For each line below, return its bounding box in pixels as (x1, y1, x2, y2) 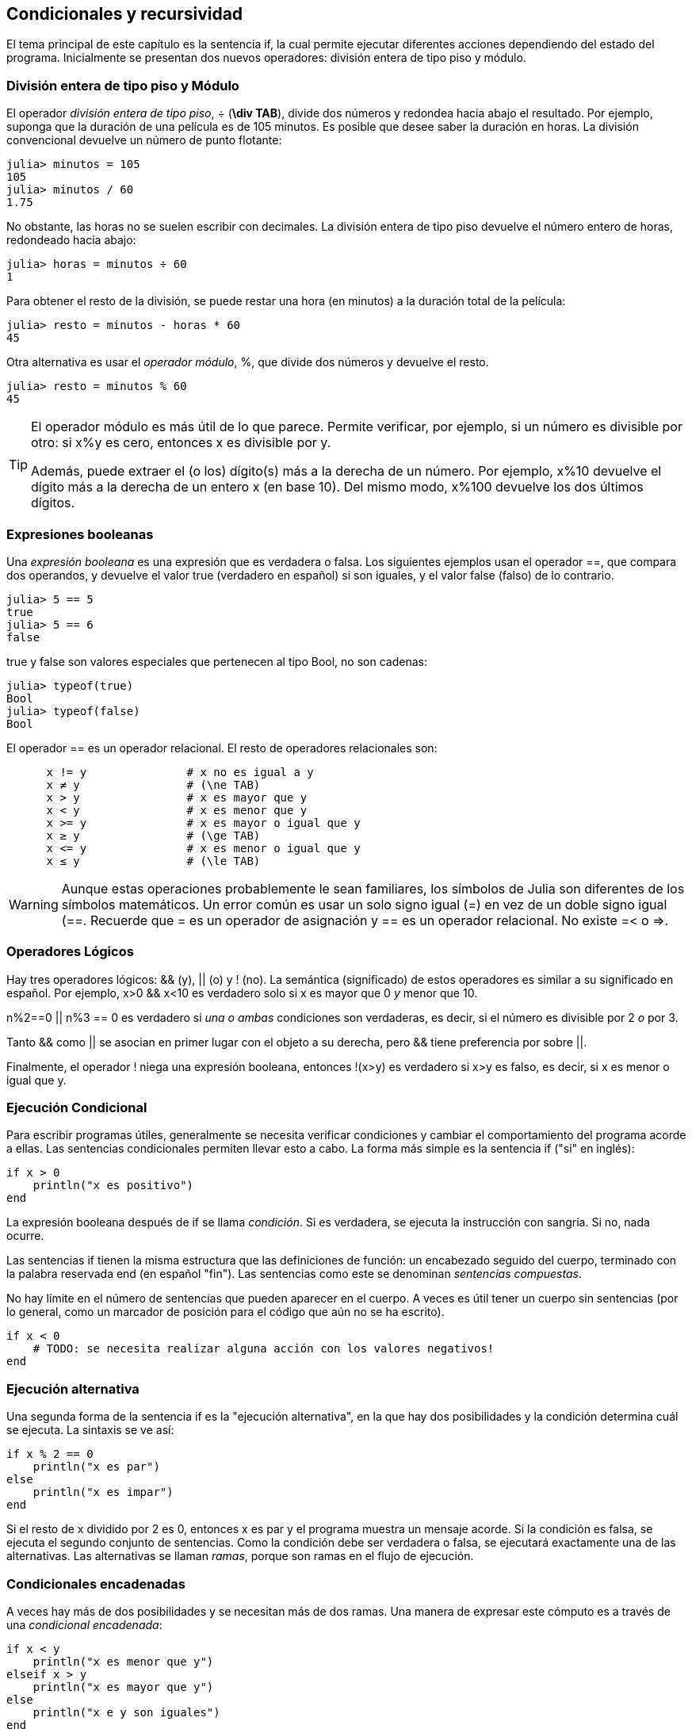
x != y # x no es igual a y (46, 765, 314, 778)
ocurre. (6, 1229, 44, 1243)
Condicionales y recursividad (6, 4, 243, 24)
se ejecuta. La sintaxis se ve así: (6, 1423, 174, 1437)
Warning (9, 896, 59, 912)
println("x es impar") (32, 1486, 174, 1499)
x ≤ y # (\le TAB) (46, 854, 261, 867)
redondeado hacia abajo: (6, 233, 136, 247)
